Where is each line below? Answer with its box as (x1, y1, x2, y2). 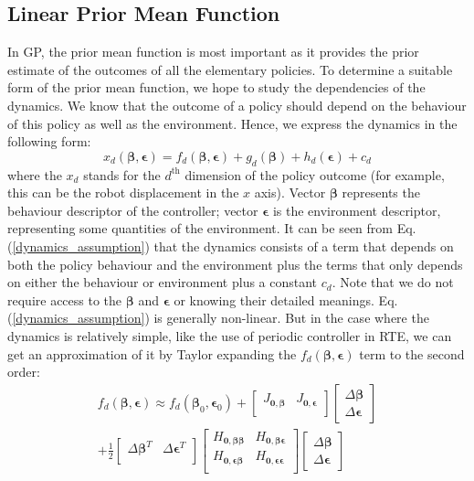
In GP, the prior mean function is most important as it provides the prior (7, 42, 419, 61)
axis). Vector (254, 183, 326, 202)
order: (7, 362, 40, 381)
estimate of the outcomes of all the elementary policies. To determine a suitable (7, 59, 453, 79)
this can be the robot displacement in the (7, 183, 239, 202)
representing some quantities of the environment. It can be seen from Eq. (7, 219, 416, 238)
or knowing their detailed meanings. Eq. (174, 290, 398, 309)
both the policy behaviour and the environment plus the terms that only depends (7, 254, 463, 273)
